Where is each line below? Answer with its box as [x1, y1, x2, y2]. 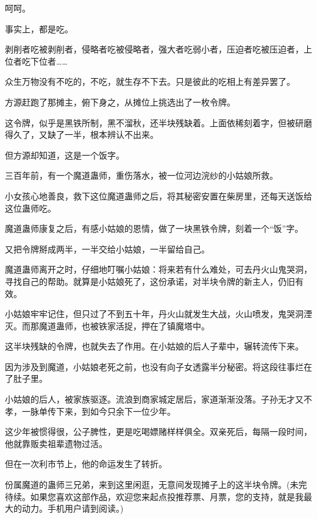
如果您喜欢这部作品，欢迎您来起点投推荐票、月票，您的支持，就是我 [30, 490, 304, 503]
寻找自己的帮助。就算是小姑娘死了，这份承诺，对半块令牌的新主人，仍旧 [5, 274, 295, 287]
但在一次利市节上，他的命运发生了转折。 [5, 457, 167, 470]
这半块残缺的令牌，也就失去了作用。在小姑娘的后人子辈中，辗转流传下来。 [5, 340, 304, 353]
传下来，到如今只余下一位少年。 [47, 404, 176, 417]
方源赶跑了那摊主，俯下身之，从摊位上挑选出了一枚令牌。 [5, 95, 235, 108]
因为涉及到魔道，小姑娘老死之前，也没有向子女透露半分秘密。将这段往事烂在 [5, 360, 312, 373]
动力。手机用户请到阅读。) [21, 502, 124, 515]
